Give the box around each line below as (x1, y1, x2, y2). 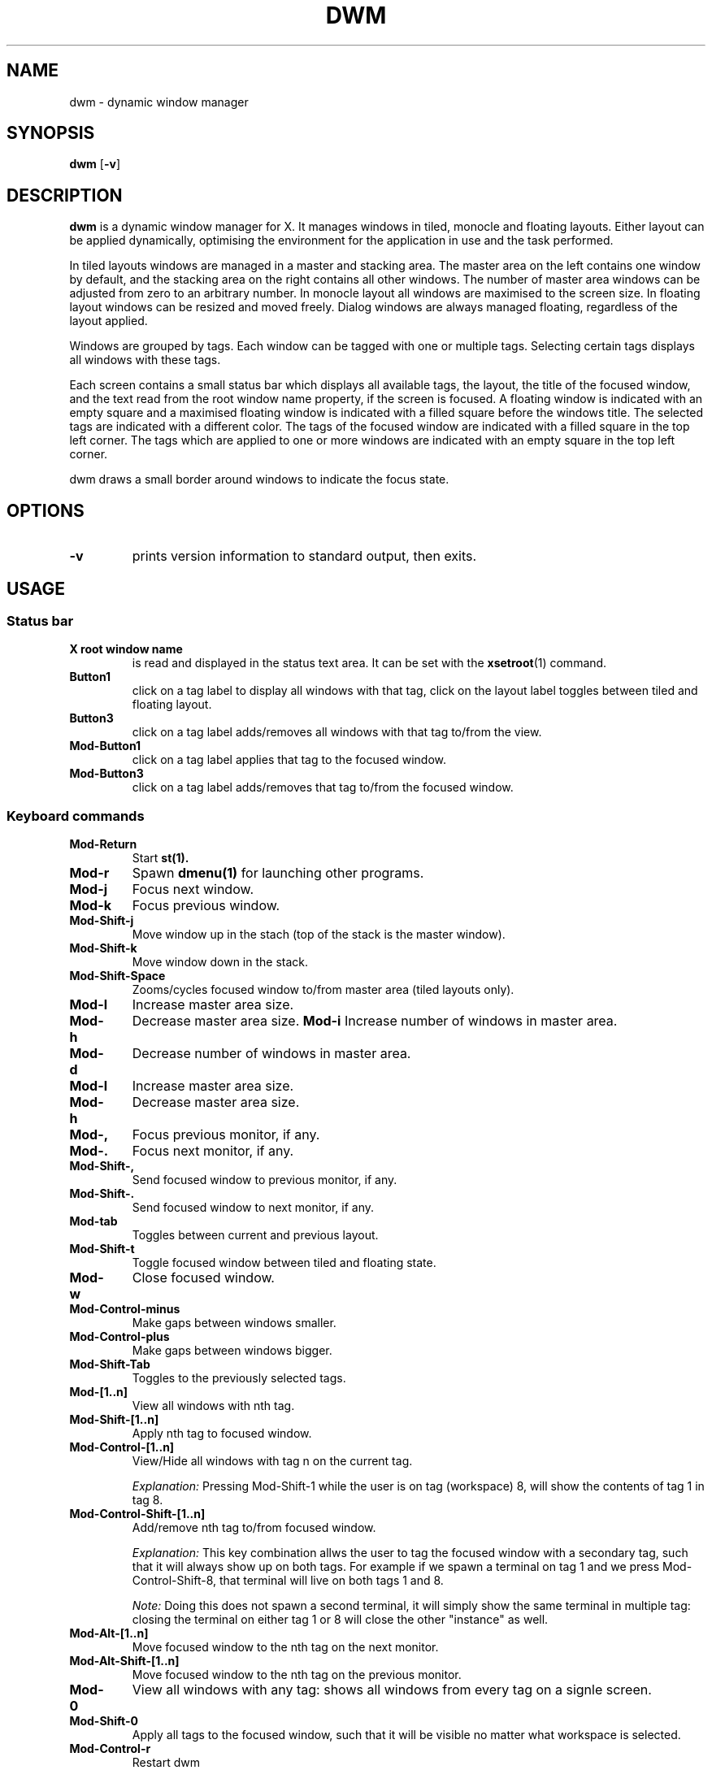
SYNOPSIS (7, 123, 95, 144)
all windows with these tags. (69, 353, 221, 367)
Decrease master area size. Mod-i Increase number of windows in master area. (132, 1013, 618, 1030)
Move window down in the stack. (132, 955, 309, 970)
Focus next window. (132, 881, 254, 898)
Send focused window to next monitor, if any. (132, 1200, 375, 1215)
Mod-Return (69, 837, 137, 852)
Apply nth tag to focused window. (132, 1426, 312, 1441)
